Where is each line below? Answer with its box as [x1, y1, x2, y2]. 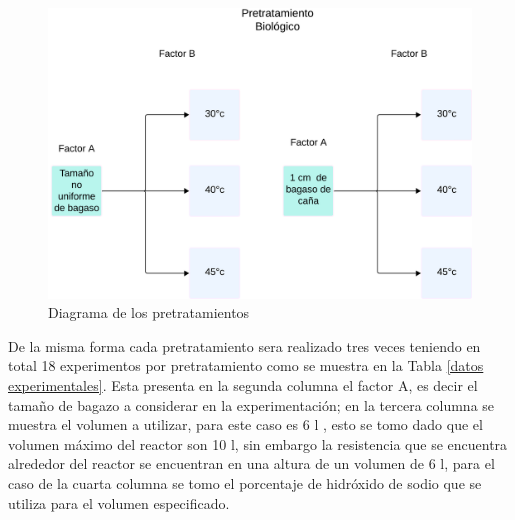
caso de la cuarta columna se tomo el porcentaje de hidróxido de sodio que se [8, 473, 482, 494]
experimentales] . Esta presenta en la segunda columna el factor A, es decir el [8, 375, 478, 396]
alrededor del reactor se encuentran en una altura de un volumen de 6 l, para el [8, 453, 495, 474]
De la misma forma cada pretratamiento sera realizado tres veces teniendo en [8, 335, 481, 356]
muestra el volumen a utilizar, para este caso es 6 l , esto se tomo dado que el [8, 414, 483, 435]
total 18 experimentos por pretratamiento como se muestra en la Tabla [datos [8, 355, 484, 376]
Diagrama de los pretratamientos [48, 302, 250, 323]
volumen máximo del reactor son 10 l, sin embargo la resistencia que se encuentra [8, 433, 508, 454]
